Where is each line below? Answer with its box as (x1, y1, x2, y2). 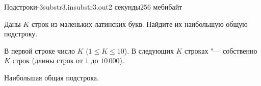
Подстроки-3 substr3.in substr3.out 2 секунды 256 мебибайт (4, 2, 182, 12)
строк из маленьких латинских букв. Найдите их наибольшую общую (31, 18, 248, 29)
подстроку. (4, 28, 38, 39)
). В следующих (124, 45, 174, 56)
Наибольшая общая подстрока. (4, 72, 99, 82)
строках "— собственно (185, 45, 257, 56)
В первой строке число (4, 45, 75, 56)
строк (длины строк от (12, 55, 83, 66)
